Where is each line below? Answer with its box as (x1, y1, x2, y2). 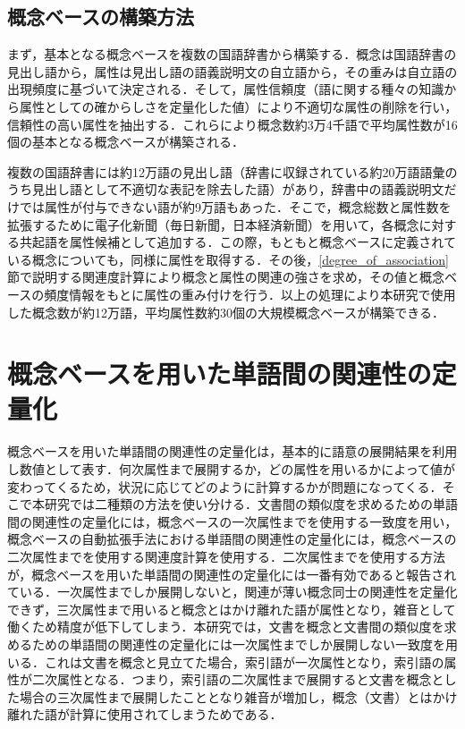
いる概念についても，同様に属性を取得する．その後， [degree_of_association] (7, 250, 449, 268)
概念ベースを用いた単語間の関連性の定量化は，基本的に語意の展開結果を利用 (7, 442, 458, 461)
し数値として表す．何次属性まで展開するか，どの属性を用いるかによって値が (7, 460, 456, 479)
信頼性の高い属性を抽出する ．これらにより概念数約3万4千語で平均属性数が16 (7, 114, 458, 133)
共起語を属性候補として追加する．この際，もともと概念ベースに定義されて (19, 233, 456, 251)
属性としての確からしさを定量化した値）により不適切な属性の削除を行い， (19, 97, 458, 115)
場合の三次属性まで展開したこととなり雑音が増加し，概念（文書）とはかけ (19, 687, 458, 706)
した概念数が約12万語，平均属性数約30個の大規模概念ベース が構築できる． (7, 302, 445, 321)
